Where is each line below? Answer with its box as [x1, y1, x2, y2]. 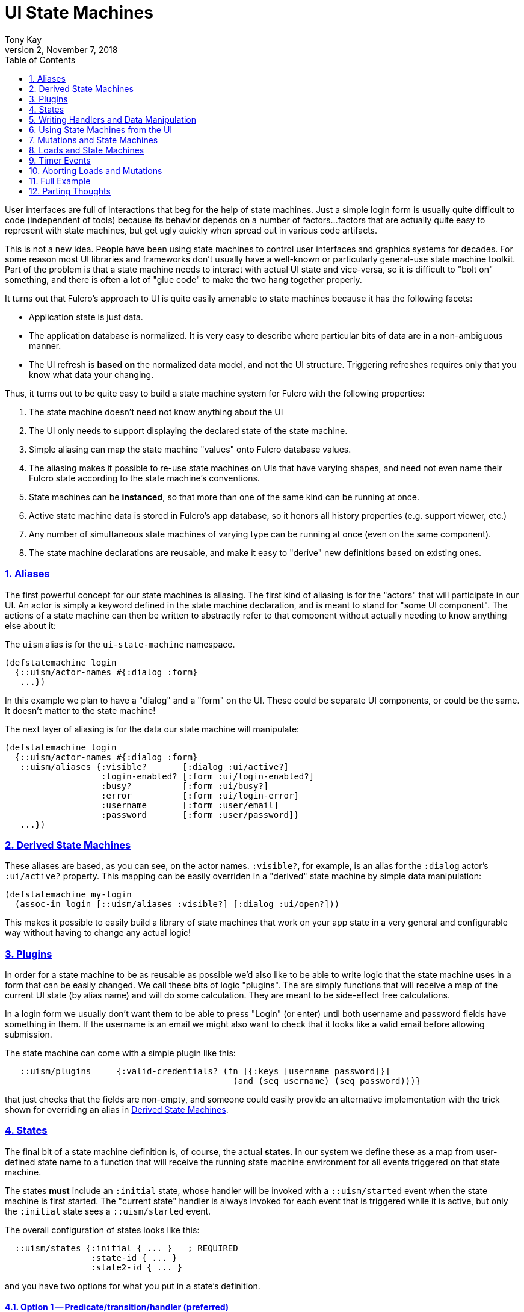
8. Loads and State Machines [29, 144, 144, 155]
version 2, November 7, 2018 [5, 44, 118, 55]
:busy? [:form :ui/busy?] [101, 781, 269, 791]
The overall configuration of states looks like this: [5, 1224, 200, 1235]
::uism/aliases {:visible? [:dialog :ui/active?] [20, 761, 289, 772]
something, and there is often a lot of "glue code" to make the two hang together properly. [5, 274, 362, 285]
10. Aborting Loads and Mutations [29, 165, 162, 176]
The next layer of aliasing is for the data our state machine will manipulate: [5, 723, 300, 734]
